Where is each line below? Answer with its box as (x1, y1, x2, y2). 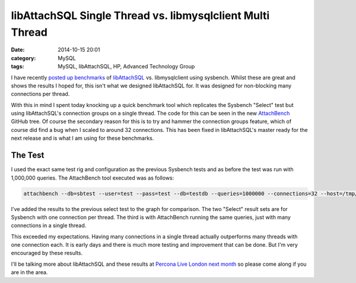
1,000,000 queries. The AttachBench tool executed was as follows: (11, 174, 174, 181)
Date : (11, 46, 25, 54)
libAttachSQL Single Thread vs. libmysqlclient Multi (11, 9, 270, 22)
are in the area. (11, 269, 48, 276)
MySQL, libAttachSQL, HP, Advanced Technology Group (58, 63, 195, 70)
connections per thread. (11, 90, 70, 98)
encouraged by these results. (11, 250, 83, 257)
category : (11, 54, 36, 62)
